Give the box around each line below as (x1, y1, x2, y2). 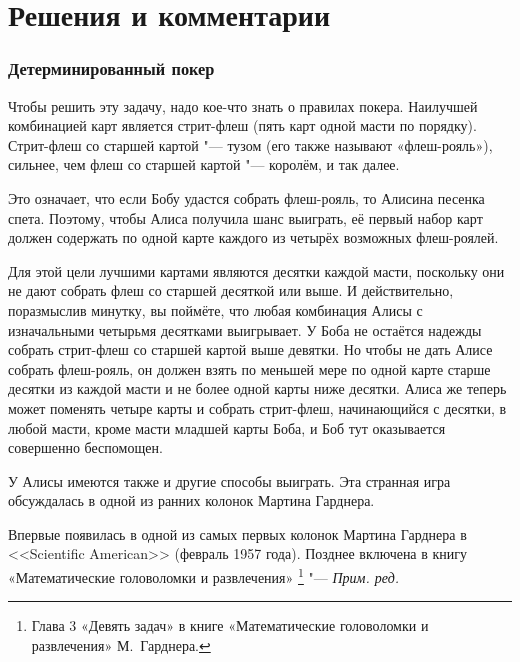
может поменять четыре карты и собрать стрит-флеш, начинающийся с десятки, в (8, 397, 507, 418)
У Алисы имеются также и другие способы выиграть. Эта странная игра (8, 470, 451, 491)
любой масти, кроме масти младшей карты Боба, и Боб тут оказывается (8, 417, 446, 438)
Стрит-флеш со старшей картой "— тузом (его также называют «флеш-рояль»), (8, 134, 493, 155)
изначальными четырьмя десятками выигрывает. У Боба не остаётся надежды (8, 319, 482, 340)
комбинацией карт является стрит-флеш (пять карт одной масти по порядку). (8, 115, 477, 136)
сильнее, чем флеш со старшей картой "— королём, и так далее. (8, 154, 400, 175)
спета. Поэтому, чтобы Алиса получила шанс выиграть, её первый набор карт (8, 207, 483, 228)
